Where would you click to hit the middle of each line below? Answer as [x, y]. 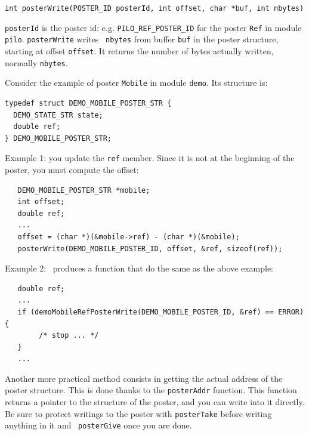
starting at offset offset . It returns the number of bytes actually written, [139, 50]
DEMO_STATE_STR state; [58, 115]
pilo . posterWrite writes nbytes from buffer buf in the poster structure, [142, 39]
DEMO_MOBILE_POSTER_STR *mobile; [84, 190]
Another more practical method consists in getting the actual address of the [144, 378]
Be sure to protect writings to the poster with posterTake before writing [138, 413]
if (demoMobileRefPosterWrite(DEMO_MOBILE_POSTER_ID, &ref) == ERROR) [161, 312]
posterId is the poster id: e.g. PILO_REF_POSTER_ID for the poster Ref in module [153, 27]
